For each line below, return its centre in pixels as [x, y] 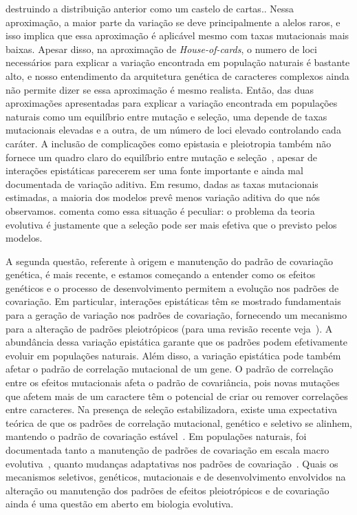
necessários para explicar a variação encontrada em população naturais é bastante [178, 62]
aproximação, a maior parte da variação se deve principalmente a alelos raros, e [173, 22]
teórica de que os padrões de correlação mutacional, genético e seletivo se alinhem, [179, 422]
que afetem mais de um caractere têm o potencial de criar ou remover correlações [177, 396]
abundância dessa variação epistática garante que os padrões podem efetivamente [177, 342]
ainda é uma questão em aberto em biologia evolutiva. [120, 504]
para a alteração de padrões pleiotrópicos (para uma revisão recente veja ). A [169, 328]
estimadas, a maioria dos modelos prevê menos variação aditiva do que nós [163, 197]
